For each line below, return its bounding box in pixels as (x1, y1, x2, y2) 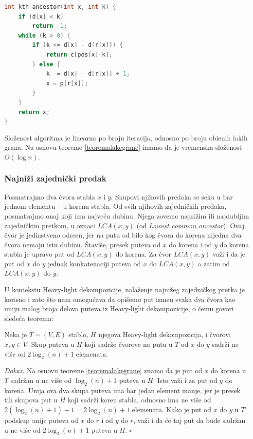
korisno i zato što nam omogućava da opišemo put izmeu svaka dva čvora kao (4, 294, 235, 304)
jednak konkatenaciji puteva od (48, 258, 141, 268)
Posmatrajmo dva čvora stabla (4, 191, 95, 201)
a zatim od (198, 258, 230, 268)
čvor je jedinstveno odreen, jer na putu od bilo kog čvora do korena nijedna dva (4, 230, 242, 240)
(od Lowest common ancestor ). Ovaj (136, 220, 244, 230)
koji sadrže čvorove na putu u (84, 339, 173, 349)
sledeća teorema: (4, 313, 54, 323)
